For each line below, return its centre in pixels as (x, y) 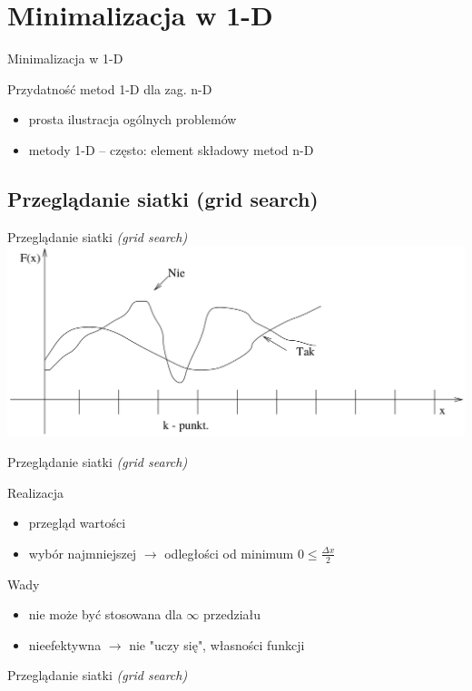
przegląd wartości (77, 523)
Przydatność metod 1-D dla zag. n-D (110, 88)
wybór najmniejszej (83, 553)
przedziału (232, 614)
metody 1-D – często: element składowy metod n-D (171, 149)
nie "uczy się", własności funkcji (217, 644)
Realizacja (36, 492)
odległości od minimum (229, 553)
